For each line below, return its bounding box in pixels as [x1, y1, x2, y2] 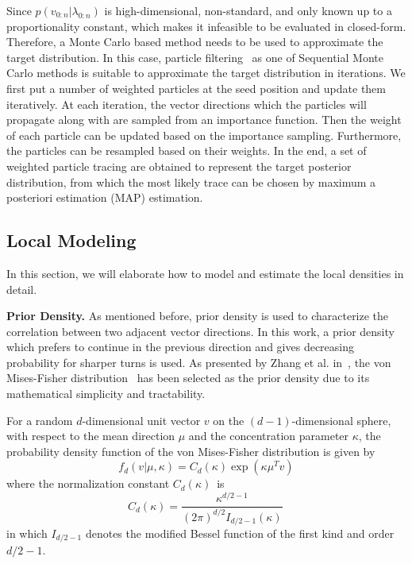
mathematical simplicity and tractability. [6, 385, 206, 402]
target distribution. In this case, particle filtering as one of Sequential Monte [6, 48, 383, 65]
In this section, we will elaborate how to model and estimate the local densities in [6, 265, 404, 281]
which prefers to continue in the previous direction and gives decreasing [6, 338, 355, 355]
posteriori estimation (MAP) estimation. [6, 189, 203, 206]
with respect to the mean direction [6, 427, 175, 444]
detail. [6, 280, 37, 297]
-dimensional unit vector [82, 411, 201, 428]
